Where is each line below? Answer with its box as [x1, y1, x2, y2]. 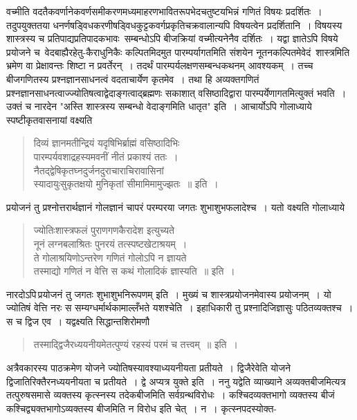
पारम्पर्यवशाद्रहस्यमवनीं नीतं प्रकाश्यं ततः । [33, 149, 178, 163]
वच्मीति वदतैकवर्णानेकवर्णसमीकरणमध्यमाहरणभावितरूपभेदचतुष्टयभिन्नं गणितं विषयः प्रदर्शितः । [6, 4, 322, 18]
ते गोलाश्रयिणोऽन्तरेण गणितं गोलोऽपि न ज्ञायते [33, 250, 187, 264]
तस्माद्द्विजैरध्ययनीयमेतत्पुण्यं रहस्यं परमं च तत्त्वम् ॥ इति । [33, 337, 238, 351]
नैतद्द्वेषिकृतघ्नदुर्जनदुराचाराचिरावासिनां [33, 163, 164, 177]
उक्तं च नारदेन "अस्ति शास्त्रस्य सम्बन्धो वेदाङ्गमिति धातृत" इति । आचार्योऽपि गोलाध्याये [6, 99, 312, 113]
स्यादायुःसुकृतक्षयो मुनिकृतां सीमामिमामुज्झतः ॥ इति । [33, 176, 219, 191]
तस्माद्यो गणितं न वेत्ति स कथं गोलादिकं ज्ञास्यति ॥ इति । [33, 264, 235, 278]
